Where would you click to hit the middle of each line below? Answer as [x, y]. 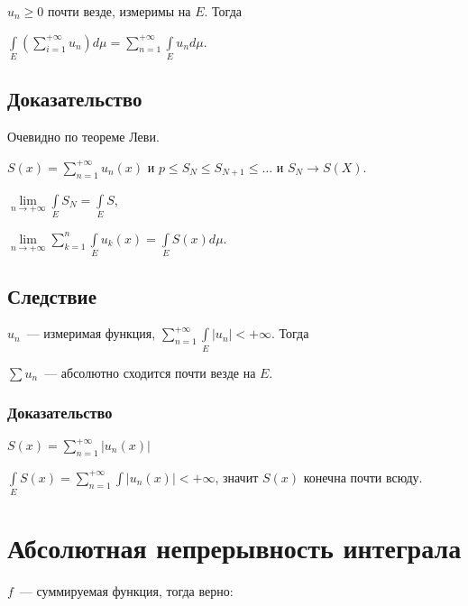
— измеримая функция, [91, 333]
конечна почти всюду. [363, 477]
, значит [237, 477]
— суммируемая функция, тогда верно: [126, 591]
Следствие [52, 295]
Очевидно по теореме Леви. [83, 137]
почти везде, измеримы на [119, 11]
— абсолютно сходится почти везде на [150, 372]
